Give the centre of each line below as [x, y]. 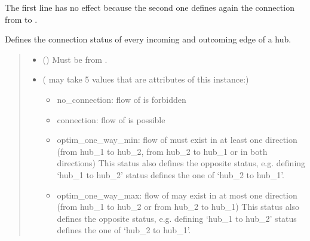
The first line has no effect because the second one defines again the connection [150, 7]
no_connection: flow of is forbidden [122, 99]
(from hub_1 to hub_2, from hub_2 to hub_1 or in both [162, 151]
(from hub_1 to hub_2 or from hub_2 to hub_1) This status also [178, 207]
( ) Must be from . [75, 59]
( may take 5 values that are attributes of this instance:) [146, 79]
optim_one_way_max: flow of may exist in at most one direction [177, 195]
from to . [21, 19]
